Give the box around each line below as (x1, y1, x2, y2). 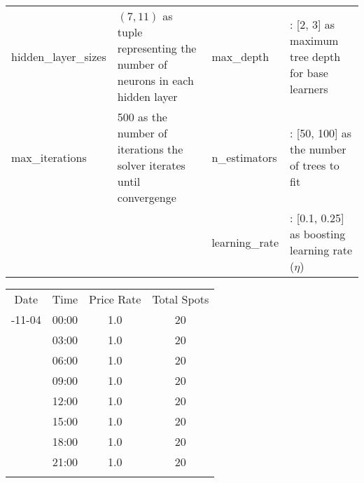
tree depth (290, 48, 341, 64)
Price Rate (89, 291, 141, 307)
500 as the (117, 109, 167, 125)
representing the (117, 40, 197, 56)
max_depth (211, 48, 269, 64)
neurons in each (117, 72, 194, 88)
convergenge (117, 189, 176, 205)
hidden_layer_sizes (11, 48, 106, 64)
